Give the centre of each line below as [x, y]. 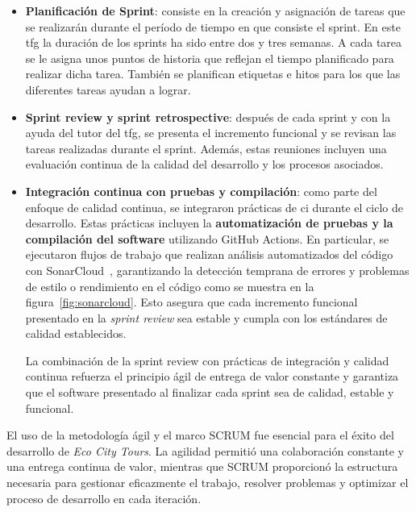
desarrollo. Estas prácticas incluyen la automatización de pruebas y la [209, 223]
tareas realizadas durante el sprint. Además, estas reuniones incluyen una [206, 148]
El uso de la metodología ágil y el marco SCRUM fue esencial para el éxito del [200, 435]
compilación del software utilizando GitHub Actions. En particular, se [207, 238]
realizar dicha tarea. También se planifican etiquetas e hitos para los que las [213, 74]
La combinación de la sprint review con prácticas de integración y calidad [207, 360]
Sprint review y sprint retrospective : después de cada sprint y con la [208, 117]
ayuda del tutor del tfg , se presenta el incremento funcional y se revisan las [211, 133]
